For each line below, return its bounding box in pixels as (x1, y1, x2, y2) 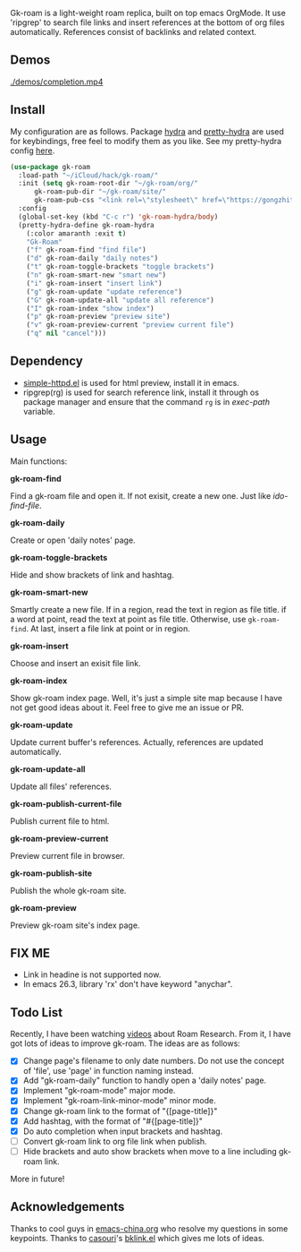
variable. (22, 406, 56, 416)
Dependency (10, 354, 83, 369)
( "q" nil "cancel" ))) (26, 329, 106, 339)
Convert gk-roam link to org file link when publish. (22, 1136, 208, 1146)
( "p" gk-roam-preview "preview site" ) (26, 313, 171, 322)
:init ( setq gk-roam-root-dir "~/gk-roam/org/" (18, 179, 199, 188)
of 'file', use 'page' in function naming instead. (22, 1066, 195, 1076)
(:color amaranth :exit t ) (26, 228, 127, 238)
